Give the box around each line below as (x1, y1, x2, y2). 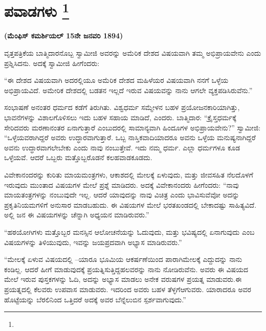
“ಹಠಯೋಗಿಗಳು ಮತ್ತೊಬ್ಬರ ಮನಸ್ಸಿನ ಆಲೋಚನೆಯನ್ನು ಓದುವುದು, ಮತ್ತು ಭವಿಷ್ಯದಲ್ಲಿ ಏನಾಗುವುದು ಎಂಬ (4, 226, 255, 237)
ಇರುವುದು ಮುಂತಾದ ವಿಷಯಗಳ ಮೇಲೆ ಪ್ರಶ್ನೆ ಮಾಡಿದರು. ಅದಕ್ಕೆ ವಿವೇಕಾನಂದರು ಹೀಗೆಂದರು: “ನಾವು (4, 179, 239, 190)
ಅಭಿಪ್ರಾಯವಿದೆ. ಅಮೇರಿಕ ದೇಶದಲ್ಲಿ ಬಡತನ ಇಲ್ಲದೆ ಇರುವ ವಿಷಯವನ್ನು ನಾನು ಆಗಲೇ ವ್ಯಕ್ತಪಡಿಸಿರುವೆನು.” (4, 84, 253, 95)
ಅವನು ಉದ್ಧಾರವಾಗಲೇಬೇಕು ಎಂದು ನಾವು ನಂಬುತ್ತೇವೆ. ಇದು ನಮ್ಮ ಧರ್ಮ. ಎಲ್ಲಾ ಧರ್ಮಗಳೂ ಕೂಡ (4, 142, 240, 152)
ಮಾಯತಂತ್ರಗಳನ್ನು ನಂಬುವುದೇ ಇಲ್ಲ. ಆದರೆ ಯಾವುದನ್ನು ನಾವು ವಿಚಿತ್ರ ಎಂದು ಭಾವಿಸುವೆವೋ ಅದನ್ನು (4, 189, 239, 200)
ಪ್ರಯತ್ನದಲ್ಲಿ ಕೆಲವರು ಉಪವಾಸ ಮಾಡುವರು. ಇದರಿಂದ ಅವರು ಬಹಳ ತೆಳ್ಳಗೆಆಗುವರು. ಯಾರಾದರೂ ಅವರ (4, 283, 251, 294)
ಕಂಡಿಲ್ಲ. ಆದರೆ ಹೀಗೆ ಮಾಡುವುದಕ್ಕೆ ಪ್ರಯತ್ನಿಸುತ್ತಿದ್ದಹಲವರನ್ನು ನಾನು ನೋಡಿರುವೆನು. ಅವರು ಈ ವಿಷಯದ (4, 263, 249, 274)
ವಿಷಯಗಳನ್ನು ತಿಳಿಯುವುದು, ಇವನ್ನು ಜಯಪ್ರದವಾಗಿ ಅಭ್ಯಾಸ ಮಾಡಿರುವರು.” (4, 236, 182, 247)
